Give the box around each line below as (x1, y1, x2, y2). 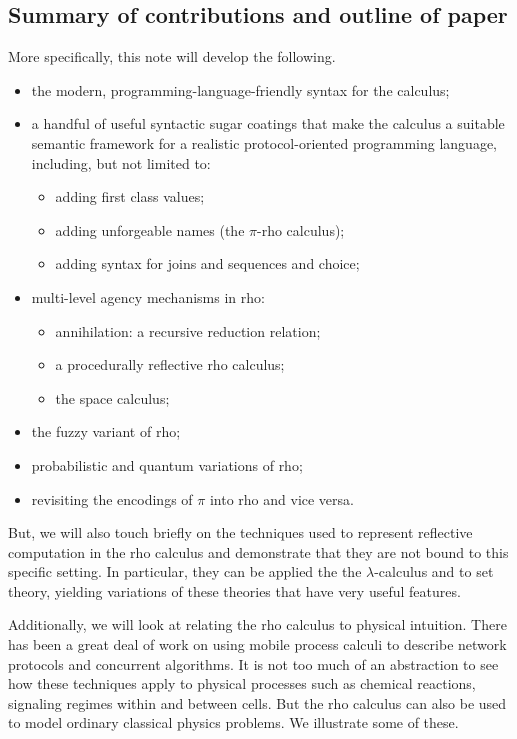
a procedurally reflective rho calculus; (55, 354, 285, 375)
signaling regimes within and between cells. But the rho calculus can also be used (8, 692, 507, 713)
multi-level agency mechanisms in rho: (31, 286, 265, 307)
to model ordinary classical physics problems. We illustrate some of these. (8, 712, 459, 733)
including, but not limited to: (31, 152, 211, 173)
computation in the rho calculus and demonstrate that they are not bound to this (8, 541, 509, 562)
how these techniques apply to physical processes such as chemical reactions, (8, 673, 476, 694)
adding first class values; (55, 186, 205, 207)
